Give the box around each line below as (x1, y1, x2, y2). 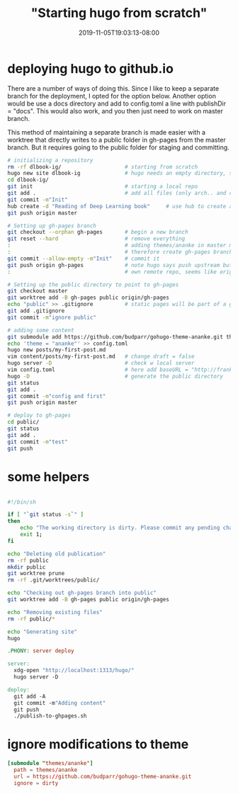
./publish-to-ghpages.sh (13, 713, 87, 720)
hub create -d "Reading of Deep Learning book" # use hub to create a (7, 203, 233, 210)
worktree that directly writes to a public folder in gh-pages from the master (7, 135, 227, 144)
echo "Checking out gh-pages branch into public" (7, 589, 157, 596)
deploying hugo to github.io (7, 60, 174, 76)
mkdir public (7, 563, 46, 571)
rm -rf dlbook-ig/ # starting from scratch (7, 163, 198, 171)
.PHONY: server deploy (7, 647, 74, 654)
